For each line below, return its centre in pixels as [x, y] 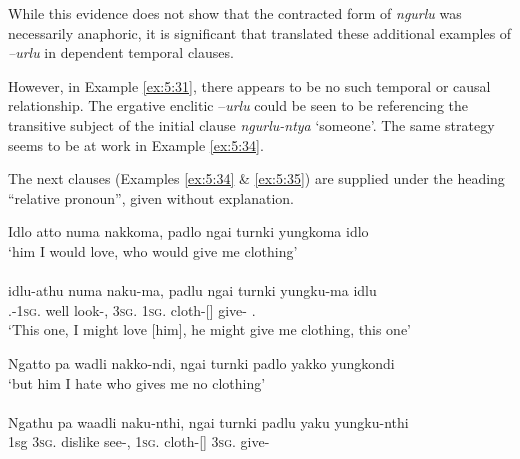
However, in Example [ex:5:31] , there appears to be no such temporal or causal [249, 85]
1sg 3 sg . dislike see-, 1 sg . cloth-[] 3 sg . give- [139, 441]
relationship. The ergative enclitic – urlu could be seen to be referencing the [238, 105]
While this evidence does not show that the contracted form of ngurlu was [235, 13]
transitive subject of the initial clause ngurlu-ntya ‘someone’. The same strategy [251, 124]
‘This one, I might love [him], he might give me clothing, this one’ [210, 329]
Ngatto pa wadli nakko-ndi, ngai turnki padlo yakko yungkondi [201, 362]
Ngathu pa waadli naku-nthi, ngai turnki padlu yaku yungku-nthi [208, 421]
